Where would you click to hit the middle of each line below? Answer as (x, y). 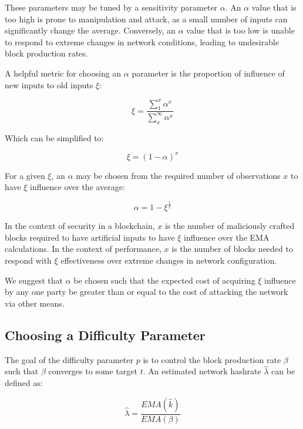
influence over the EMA (227, 237)
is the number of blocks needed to (232, 249)
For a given (25, 175)
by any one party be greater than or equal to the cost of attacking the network (147, 292)
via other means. (35, 303)
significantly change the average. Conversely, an (90, 30)
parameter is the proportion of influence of (208, 73)
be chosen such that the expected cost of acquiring (164, 280)
